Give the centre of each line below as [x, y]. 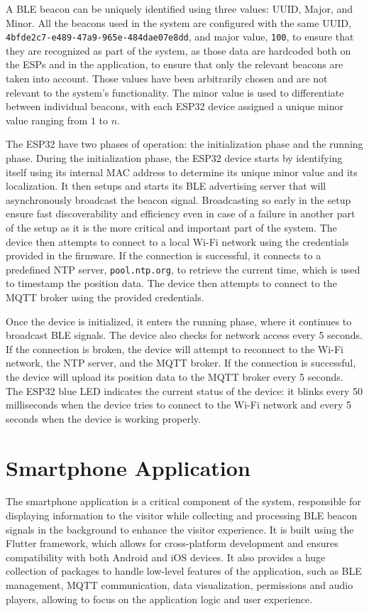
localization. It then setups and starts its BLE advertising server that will [166, 186]
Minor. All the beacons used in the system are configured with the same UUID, [178, 22]
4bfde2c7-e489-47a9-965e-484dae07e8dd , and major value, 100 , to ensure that [180, 37]
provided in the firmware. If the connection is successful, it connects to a [164, 255]
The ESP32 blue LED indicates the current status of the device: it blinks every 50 [184, 390]
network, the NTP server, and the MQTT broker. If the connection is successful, [181, 363]
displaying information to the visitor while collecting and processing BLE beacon [182, 515]
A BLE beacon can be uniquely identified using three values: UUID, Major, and [180, 9]
